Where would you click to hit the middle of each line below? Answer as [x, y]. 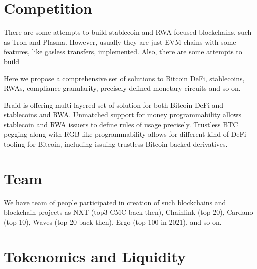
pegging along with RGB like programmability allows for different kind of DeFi [125, 134]
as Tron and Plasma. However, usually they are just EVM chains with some [120, 42]
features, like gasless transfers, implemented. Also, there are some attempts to [123, 52]
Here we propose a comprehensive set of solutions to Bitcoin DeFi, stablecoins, [124, 78]
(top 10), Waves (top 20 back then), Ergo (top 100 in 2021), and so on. [113, 221]
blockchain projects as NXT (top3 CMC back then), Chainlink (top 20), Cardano [128, 212]
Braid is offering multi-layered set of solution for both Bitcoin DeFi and [114, 105]
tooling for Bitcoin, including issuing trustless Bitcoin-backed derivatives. [116, 144]
